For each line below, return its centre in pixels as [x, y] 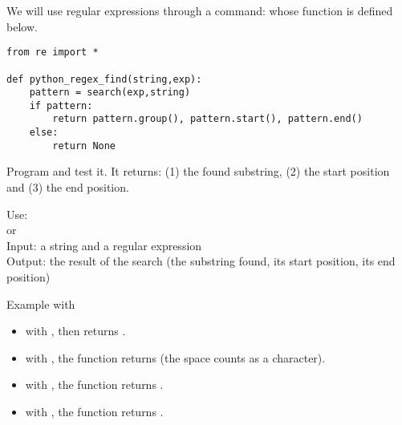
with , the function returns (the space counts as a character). [175, 357]
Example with [41, 304]
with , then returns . [75, 331]
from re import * [53, 53]
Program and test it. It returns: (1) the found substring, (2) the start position [198, 171]
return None [84, 146]
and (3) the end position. [68, 187]
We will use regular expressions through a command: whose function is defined [200, 10]
